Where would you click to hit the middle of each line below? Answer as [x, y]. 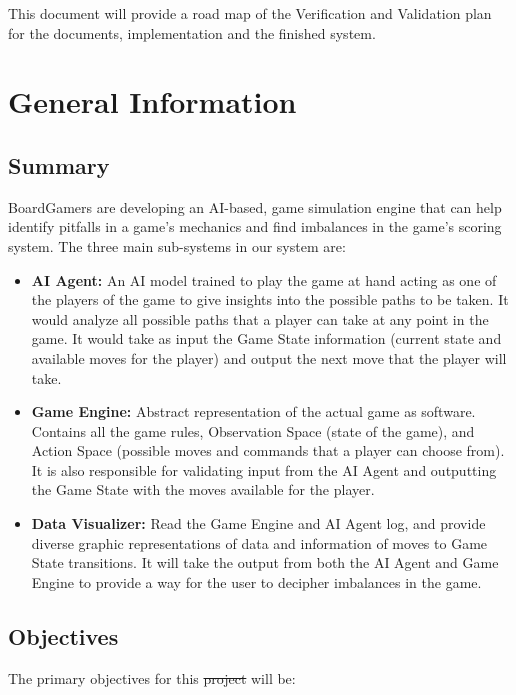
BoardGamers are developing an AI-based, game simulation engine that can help [255, 206]
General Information [152, 101]
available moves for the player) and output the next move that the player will [269, 357]
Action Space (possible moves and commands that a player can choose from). [268, 450]
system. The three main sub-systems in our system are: [177, 245]
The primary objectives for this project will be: [152, 677]
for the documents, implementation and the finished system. [192, 32]
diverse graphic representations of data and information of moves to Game [259, 542]
